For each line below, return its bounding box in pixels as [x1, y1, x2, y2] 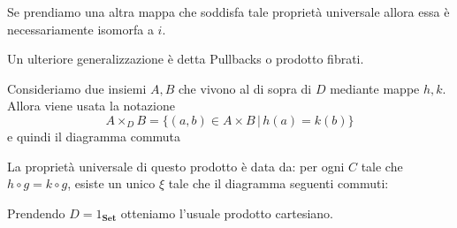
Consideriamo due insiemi [7, 79, 147, 97]
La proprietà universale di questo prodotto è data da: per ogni [7, 156, 345, 175]
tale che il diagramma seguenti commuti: [168, 174, 389, 193]
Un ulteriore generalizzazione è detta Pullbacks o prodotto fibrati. [7, 49, 364, 68]
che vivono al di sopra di [179, 79, 312, 97]
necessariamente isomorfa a [7, 19, 154, 38]
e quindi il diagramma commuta [7, 126, 181, 145]
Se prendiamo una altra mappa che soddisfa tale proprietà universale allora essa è [7, 3, 450, 20]
